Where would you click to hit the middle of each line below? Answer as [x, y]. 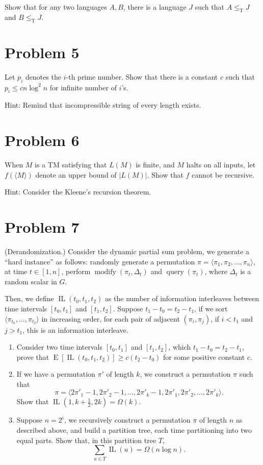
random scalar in [31, 281]
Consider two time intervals [60, 347]
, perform [76, 271]
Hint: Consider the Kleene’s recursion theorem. [78, 192]
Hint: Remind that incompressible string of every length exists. [103, 105]
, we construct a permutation [185, 374]
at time [16, 271]
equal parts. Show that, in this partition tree [86, 440]
